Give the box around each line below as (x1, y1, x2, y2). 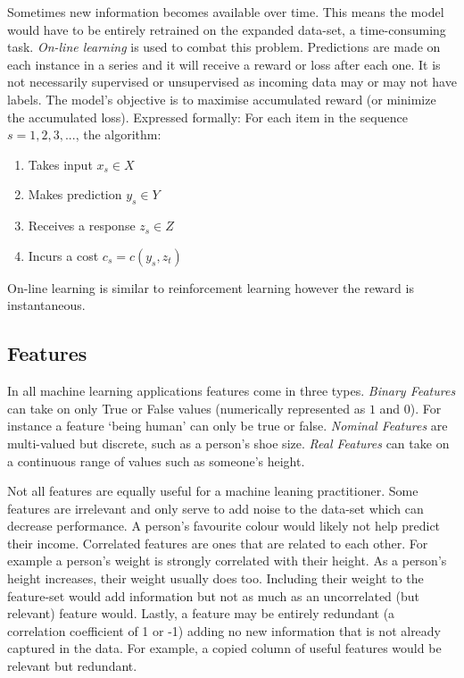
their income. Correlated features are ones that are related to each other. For (7, 533, 428, 552)
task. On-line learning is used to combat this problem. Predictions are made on (7, 38, 441, 56)
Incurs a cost (28, 246, 99, 264)
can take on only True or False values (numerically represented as (7, 398, 366, 417)
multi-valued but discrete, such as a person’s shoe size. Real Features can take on (7, 433, 450, 452)
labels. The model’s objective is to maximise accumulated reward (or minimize (7, 89, 436, 108)
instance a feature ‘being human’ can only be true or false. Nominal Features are (7, 416, 448, 435)
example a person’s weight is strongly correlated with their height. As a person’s (7, 551, 447, 570)
